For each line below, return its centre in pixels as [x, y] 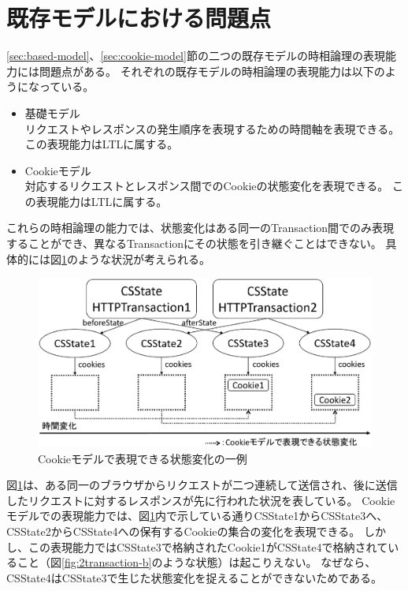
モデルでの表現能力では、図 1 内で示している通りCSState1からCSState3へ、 [197, 516]
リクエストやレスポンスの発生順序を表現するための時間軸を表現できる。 [212, 128]
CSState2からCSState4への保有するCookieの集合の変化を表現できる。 [184, 531]
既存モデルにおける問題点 [139, 18]
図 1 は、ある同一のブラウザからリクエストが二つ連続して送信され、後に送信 [202, 485]
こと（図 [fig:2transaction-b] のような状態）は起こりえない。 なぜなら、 [197, 562]
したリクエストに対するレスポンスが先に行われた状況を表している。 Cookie [201, 500]
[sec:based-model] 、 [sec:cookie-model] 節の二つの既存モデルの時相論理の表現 [196, 56]
